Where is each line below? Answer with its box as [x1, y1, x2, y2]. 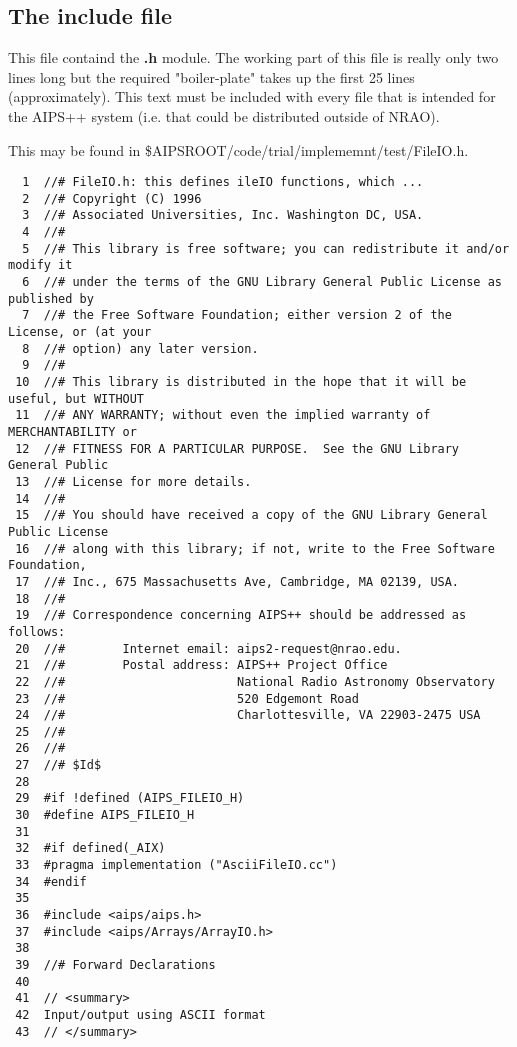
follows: [8, 624, 66, 639]
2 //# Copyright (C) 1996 [22, 191, 202, 206]
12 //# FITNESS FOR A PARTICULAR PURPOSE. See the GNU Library [15, 441, 460, 456]
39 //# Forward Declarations [15, 958, 216, 973]
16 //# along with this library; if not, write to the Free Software [15, 541, 495, 556]
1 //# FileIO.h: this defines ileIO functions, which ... [22, 175, 424, 190]
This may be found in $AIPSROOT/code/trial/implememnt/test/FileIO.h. [8, 139, 469, 160]
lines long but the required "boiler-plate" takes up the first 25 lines [8, 66, 415, 87]
